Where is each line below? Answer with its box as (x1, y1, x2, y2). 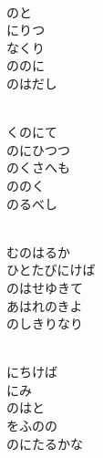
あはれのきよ (6, 296, 83, 315)
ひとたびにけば (6, 260, 96, 279)
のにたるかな (6, 433, 83, 453)
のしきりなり (6, 314, 83, 333)
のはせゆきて (6, 277, 83, 297)
